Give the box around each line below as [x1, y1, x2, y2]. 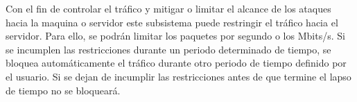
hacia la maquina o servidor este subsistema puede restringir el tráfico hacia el [6, 15, 338, 29]
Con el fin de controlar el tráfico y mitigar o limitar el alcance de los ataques [6, 1, 331, 15]
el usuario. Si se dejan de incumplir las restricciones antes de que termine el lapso [6, 69, 351, 83]
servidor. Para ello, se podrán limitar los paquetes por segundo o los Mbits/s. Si [6, 28, 345, 43]
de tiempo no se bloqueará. [6, 83, 121, 97]
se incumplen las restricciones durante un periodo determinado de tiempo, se [6, 42, 331, 56]
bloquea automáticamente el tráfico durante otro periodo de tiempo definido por [6, 56, 347, 70]
